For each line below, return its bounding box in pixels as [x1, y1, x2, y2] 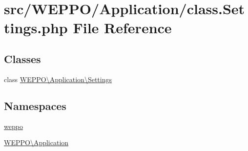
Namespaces [4, 98, 66, 113]
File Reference [73, 18, 172, 38]
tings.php [4, 18, 68, 38]
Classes [4, 51, 41, 66]
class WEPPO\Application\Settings [4, 74, 112, 84]
